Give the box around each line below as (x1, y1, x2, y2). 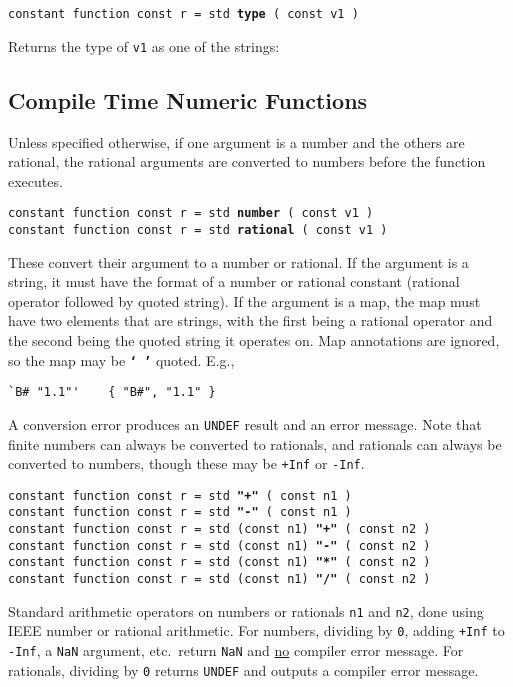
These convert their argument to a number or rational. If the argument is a (8, 251, 469, 272)
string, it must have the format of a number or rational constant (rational (8, 271, 460, 292)
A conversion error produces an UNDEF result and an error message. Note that (8, 413, 482, 434)
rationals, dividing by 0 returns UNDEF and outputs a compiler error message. (8, 659, 479, 680)
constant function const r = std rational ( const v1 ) (8, 222, 388, 237)
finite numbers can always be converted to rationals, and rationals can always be (8, 433, 502, 454)
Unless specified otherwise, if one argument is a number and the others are (8, 131, 465, 152)
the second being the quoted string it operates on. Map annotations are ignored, (8, 329, 500, 350)
